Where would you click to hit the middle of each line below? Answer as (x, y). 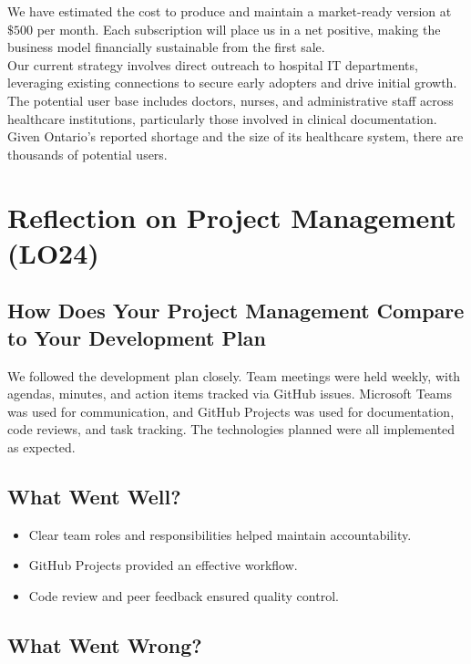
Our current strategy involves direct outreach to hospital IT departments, (213, 64)
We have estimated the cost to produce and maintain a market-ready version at (230, 11)
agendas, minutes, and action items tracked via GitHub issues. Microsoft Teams (230, 394)
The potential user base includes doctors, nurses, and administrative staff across (230, 100)
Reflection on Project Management (232, 217)
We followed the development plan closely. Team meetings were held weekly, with (234, 375)
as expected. (41, 446)
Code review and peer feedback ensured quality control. (184, 595)
